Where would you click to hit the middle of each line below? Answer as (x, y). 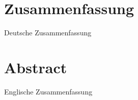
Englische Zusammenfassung (48, 91)
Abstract (36, 67)
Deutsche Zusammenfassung (48, 33)
